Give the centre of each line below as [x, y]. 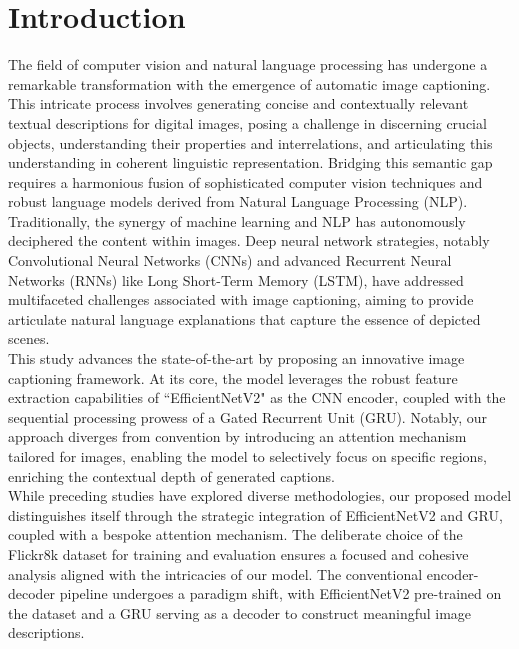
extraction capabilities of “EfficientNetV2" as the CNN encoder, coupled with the [257, 397]
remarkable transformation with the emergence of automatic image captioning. [249, 83]
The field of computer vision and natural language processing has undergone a [248, 64]
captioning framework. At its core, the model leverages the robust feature [233, 377]
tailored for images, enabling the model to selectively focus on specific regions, [247, 456]
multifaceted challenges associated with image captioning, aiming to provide [241, 299]
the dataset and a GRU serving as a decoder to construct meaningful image [240, 612]
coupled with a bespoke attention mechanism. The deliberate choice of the [235, 534]
